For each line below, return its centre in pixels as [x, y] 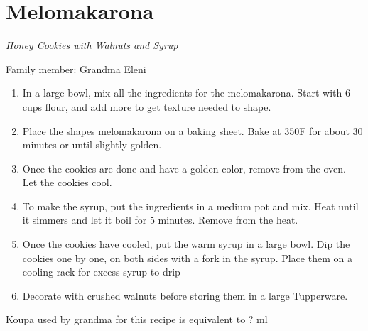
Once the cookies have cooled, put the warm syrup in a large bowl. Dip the [186, 244]
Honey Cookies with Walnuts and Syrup [92, 45]
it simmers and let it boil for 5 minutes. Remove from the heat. [160, 220]
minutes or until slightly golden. [92, 145]
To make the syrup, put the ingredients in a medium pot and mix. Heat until [190, 206]
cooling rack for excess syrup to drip [101, 272]
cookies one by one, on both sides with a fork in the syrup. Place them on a [187, 257]
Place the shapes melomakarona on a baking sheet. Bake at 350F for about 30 [193, 130]
